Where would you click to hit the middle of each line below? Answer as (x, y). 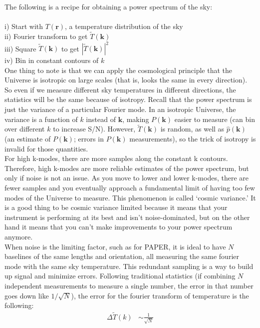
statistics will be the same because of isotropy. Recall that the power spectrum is (128, 99)
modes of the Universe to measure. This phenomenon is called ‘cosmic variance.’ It (130, 197)
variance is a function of (41, 119)
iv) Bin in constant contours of (52, 60)
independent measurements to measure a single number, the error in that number (129, 285)
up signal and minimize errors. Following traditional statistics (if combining (120, 276)
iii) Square (20, 48)
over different (25, 129)
